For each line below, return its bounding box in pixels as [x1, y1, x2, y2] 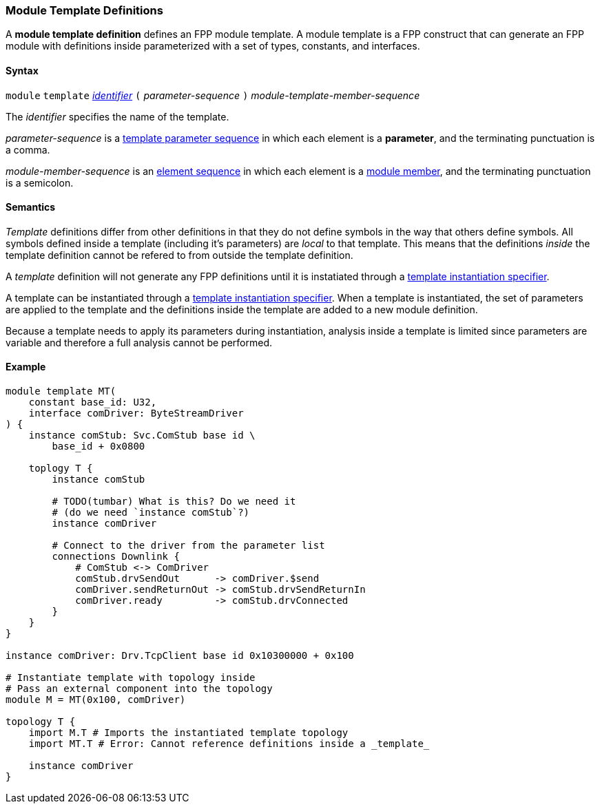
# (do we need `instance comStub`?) [52, 507, 250, 518]
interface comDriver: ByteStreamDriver [28, 408, 244, 419]
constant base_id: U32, [28, 397, 157, 408]
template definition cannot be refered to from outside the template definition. [6, 249, 353, 261]
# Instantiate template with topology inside [6, 672, 256, 684]
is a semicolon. [6, 176, 74, 189]
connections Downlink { [52, 551, 180, 563]
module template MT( [6, 386, 116, 397]
